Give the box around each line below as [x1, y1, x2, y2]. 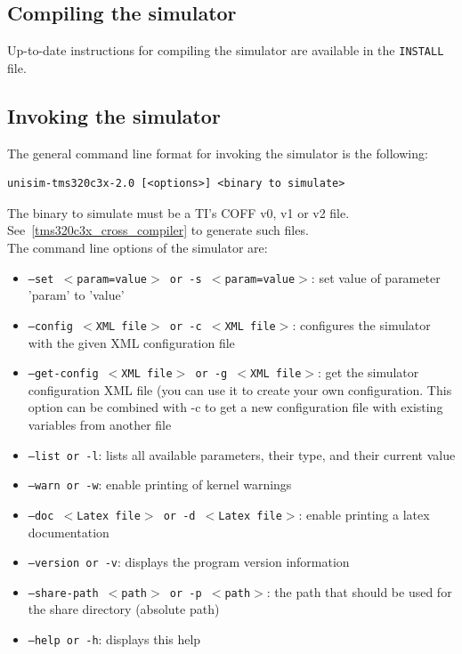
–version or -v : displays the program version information [28, 553, 350, 571]
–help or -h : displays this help [28, 630, 201, 649]
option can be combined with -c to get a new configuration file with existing [28, 398, 443, 416]
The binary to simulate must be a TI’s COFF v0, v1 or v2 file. [7, 203, 350, 222]
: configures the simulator [292, 315, 431, 334]
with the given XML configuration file [28, 333, 235, 351]
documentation [28, 522, 109, 541]
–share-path [28, 586, 99, 600]
